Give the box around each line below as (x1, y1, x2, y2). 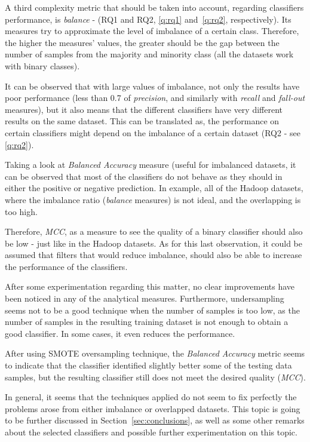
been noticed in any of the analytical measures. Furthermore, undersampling (5, 292, 284, 305)
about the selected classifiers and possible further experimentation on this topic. (5, 426, 297, 438)
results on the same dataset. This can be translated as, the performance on (5, 115, 280, 127)
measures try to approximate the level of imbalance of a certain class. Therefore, (5, 24, 299, 37)
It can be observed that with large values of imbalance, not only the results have (5, 79, 300, 92)
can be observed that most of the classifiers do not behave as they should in (5, 170, 283, 182)
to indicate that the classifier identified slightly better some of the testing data (5, 359, 292, 372)
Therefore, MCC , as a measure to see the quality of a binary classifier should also (5, 225, 303, 238)
